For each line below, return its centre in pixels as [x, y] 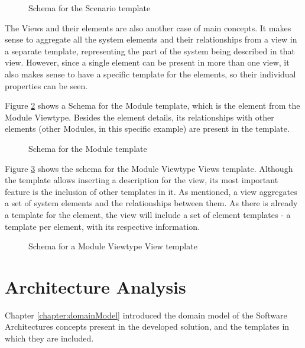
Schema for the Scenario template [90, 8]
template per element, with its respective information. [103, 226]
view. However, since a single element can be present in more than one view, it [147, 62]
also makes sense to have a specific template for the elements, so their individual [150, 74]
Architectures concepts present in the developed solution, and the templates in [147, 326]
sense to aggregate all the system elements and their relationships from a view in [151, 39]
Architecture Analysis [95, 286]
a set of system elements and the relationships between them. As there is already [151, 203]
